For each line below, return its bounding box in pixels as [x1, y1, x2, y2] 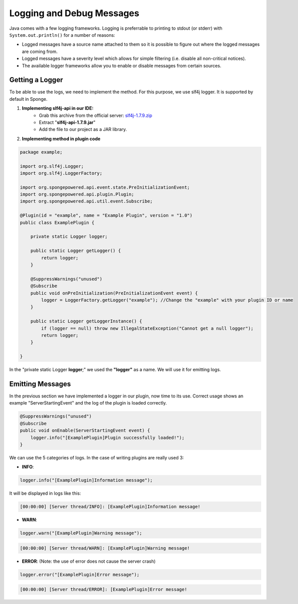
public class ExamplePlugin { [20, 220, 95, 225]
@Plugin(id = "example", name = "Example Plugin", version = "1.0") [20, 213, 193, 219]
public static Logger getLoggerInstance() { [30, 318, 142, 324]
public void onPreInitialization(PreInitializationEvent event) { [30, 290, 198, 296]
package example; [20, 149, 63, 155]
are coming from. [22, 48, 58, 54]
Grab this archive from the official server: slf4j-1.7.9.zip [39, 112, 153, 118]
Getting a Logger [9, 76, 63, 84]
